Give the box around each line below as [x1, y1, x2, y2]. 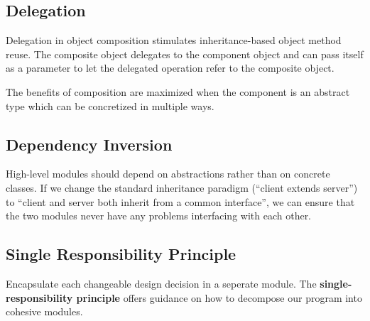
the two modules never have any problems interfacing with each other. [6, 208, 312, 223]
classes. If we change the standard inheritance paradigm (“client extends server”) [6, 180, 358, 195]
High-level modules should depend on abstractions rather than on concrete [6, 166, 330, 181]
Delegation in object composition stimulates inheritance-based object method [6, 33, 342, 48]
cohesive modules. [6, 304, 83, 319]
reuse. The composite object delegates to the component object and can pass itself [6, 46, 364, 61]
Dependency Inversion [6, 133, 173, 155]
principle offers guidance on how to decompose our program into [76, 290, 362, 305]
